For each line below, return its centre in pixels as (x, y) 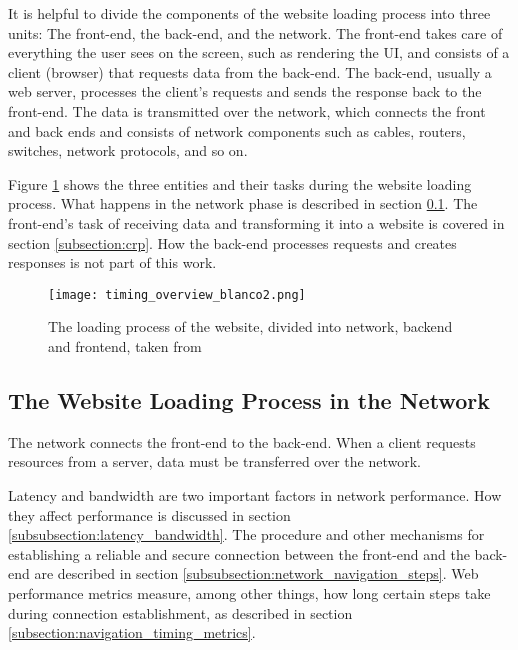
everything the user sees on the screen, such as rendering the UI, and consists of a (259, 52)
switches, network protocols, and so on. (128, 150)
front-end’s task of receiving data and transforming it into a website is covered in (256, 222)
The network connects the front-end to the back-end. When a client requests (242, 441)
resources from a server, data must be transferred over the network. (214, 461)
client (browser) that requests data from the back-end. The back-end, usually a (250, 71)
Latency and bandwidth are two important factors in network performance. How (255, 494)
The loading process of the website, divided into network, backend (250, 326)
